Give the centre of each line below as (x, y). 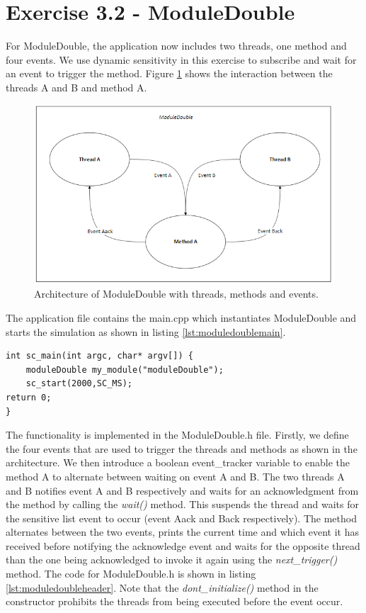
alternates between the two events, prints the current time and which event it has (182, 532)
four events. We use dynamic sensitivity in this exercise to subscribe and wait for (181, 59)
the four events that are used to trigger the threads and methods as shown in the (182, 448)
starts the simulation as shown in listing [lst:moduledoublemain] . (146, 331)
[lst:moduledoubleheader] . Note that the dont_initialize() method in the (162, 587)
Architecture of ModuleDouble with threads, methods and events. (176, 294)
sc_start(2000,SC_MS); (79, 384)
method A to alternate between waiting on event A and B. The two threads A (175, 476)
